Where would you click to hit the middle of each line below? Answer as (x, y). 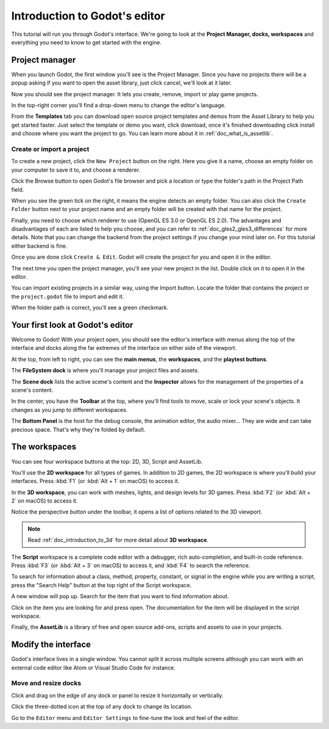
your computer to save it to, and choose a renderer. (76, 170)
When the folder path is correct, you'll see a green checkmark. (90, 308)
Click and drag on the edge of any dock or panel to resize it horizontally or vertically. (117, 695)
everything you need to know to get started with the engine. (86, 42)
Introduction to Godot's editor (88, 16)
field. (18, 189)
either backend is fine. (39, 246)
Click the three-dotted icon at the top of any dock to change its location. (102, 706)
